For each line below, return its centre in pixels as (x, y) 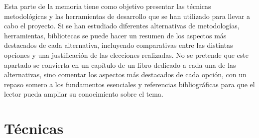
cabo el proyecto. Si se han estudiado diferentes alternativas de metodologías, (122, 26)
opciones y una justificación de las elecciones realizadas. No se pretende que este (126, 55)
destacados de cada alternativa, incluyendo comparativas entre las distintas (119, 45)
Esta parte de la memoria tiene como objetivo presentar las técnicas (108, 6)
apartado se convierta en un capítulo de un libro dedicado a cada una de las (120, 65)
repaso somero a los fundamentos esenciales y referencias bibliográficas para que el (129, 84)
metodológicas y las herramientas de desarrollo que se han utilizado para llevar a (127, 16)
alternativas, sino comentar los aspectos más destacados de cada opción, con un (125, 74)
